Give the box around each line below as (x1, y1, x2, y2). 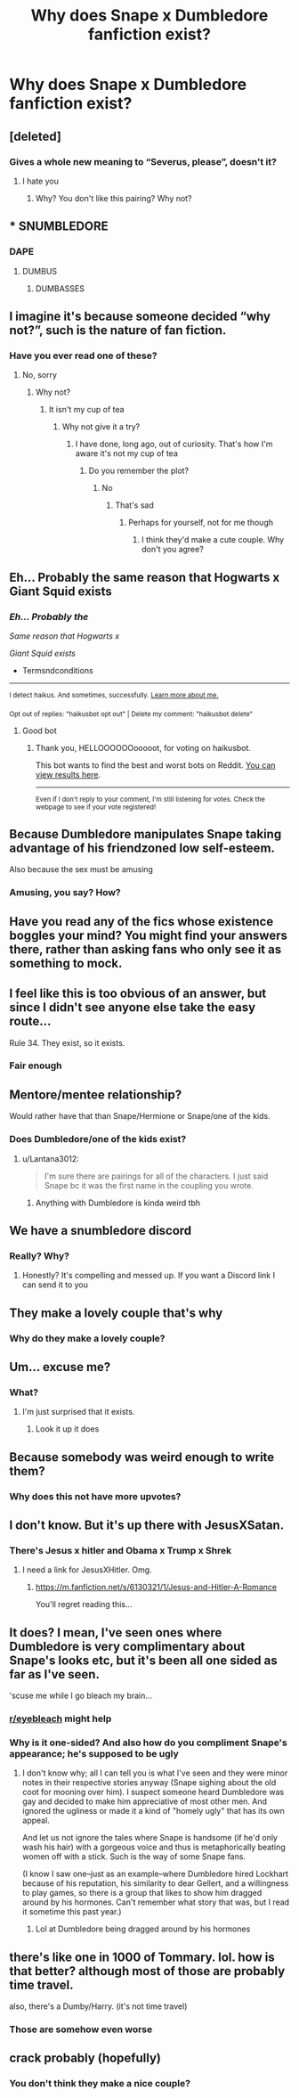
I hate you (21, 176, 60, 186)
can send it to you (21, 1279, 89, 1290)
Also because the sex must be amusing (9, 864, 154, 875)
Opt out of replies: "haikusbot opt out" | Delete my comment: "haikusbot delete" (9, 709, 254, 718)
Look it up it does (35, 1424, 100, 1434)
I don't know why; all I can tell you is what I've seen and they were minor (21, 1767, 288, 1778)
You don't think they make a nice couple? (9, 2078, 191, 2090)
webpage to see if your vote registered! (35, 803, 157, 812)
